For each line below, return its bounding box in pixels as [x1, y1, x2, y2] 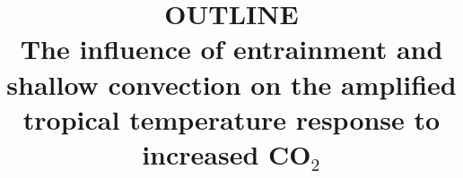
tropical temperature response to [22, 100, 441, 137]
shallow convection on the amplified [6, 65, 457, 102]
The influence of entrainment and [20, 30, 443, 67]
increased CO [142, 135, 311, 172]
